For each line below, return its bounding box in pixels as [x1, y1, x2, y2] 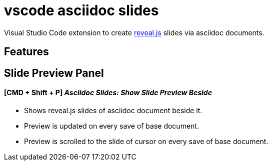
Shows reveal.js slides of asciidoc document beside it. [24, 106, 202, 115]
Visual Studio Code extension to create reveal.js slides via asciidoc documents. [4, 28, 264, 37]
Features [4, 45, 49, 58]
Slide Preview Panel [4, 66, 104, 79]
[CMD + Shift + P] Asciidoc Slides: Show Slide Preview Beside [4, 88, 212, 97]
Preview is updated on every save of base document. [24, 121, 199, 130]
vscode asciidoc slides [4, 2, 159, 19]
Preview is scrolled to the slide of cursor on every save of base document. [24, 137, 268, 146]
